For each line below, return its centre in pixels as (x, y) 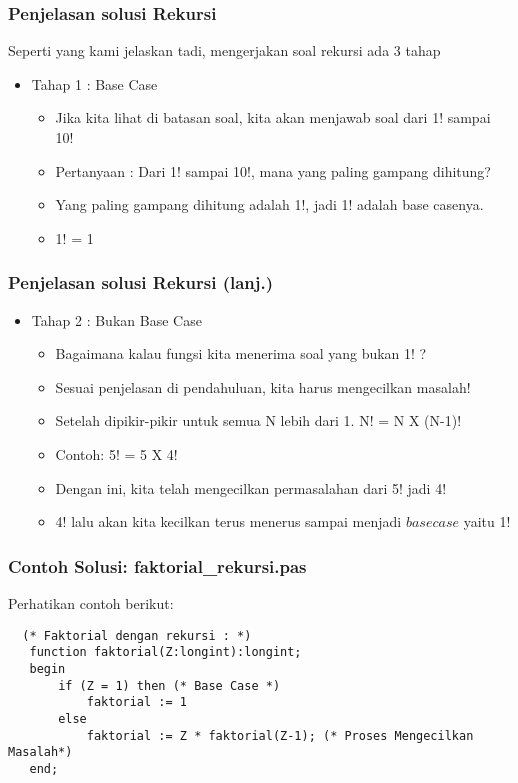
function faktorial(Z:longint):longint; (165, 652)
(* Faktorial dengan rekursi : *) (137, 635)
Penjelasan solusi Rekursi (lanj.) (141, 282)
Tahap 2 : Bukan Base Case (116, 319)
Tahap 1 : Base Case (94, 83)
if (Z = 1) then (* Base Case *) (169, 685)
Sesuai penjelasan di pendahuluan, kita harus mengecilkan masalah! (263, 386)
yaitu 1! (487, 521)
